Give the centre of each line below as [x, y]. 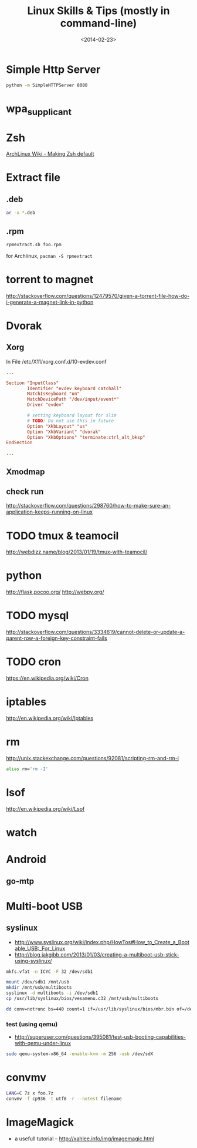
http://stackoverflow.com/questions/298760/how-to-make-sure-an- [89, 506]
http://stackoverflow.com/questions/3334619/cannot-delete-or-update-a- [96, 632]
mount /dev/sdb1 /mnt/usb [38, 982]
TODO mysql [38, 616]
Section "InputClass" [33, 383]
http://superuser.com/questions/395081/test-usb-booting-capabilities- [100, 1037]
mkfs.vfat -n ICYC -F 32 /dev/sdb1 [50, 971]
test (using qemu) [32, 1024]
